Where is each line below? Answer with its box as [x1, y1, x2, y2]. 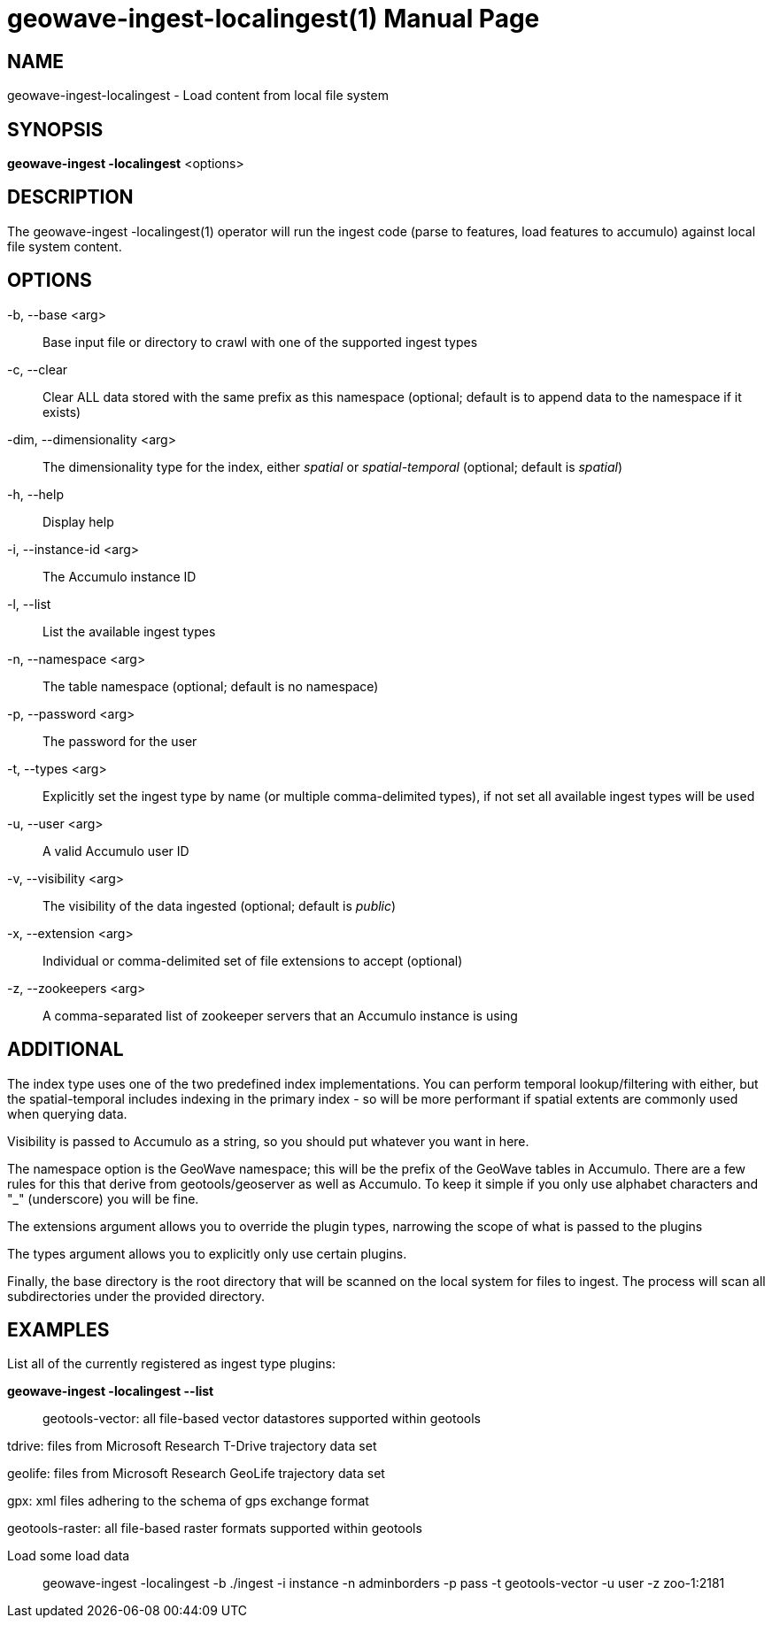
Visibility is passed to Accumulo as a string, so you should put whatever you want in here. [7, 1133, 529, 1149]
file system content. [7, 238, 122, 254]
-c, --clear [7, 361, 68, 377]
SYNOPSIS [7, 118, 104, 141]
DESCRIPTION [7, 186, 134, 209]
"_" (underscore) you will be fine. [7, 1190, 199, 1206]
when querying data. [7, 1105, 127, 1121]
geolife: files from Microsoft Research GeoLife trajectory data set [7, 1466, 385, 1482]
